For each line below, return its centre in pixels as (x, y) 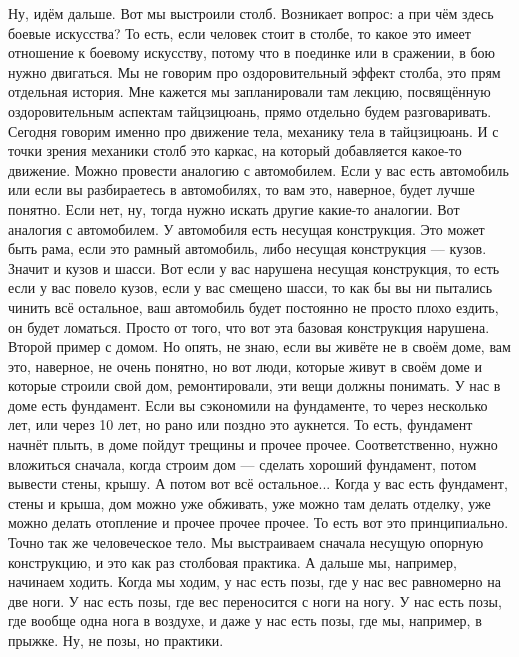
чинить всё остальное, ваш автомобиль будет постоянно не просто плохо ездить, (253, 306)
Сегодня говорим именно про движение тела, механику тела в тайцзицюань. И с (253, 130)
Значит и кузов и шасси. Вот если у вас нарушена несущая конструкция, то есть (254, 267)
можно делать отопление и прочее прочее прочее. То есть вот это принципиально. (258, 522)
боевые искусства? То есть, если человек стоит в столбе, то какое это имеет (239, 32)
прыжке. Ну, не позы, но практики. (116, 640)
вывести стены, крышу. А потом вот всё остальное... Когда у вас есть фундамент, (258, 483)
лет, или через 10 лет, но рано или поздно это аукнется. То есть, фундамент (240, 424)
